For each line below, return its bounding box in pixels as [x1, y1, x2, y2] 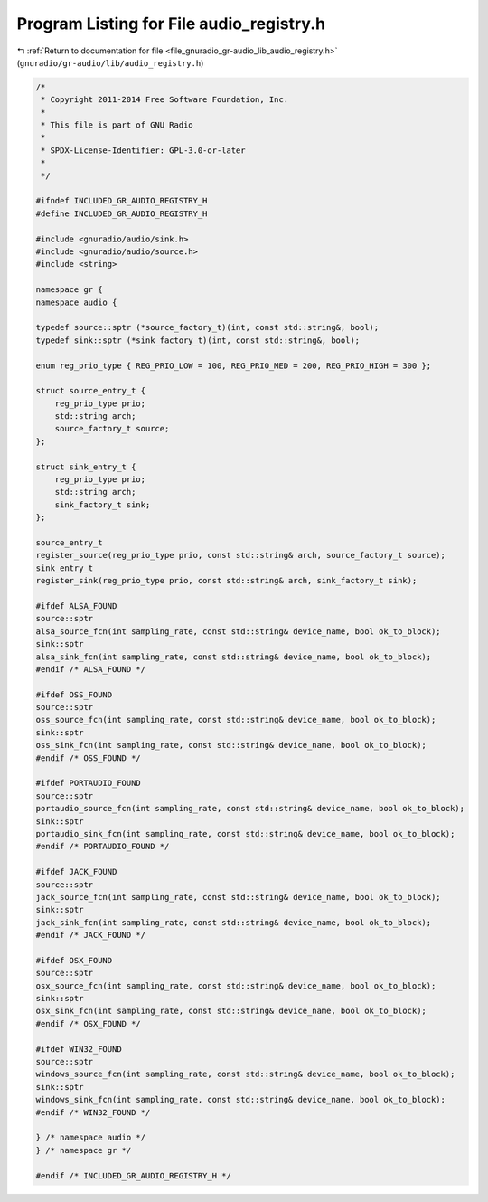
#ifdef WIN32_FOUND [35, 1044, 122, 1054]
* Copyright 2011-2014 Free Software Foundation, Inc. [41, 95, 289, 105]
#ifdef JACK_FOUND [35, 866, 117, 877]
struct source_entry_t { [35, 385, 146, 396]
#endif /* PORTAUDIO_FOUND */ [35, 841, 170, 852]
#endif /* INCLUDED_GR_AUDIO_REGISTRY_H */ [35, 1170, 232, 1180]
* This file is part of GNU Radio [41, 120, 193, 130]
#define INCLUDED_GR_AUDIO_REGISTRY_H [35, 208, 208, 219]
